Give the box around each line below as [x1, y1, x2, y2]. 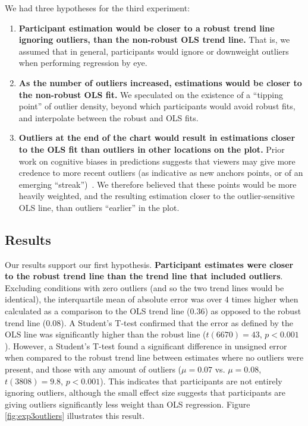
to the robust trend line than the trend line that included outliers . [5, 270, 283, 282]
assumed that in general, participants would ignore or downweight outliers [18, 45, 289, 57]
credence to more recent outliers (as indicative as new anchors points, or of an [18, 166, 303, 179]
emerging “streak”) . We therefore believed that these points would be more [18, 178, 297, 190]
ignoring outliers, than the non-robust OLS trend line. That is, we [18, 33, 290, 46]
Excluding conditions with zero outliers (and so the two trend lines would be [5, 281, 284, 294]
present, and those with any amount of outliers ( [5, 363, 182, 375]
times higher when [231, 293, 298, 305]
